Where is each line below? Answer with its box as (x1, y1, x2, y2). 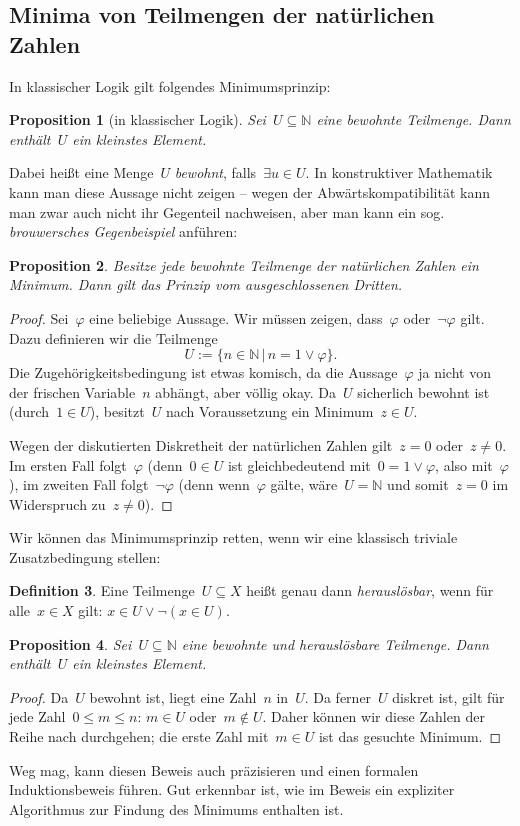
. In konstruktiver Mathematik (305, 162, 493, 183)
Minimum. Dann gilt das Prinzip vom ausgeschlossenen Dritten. (9, 274, 403, 295)
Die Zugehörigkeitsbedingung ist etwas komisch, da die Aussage (9, 362, 398, 383)
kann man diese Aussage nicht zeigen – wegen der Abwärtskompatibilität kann (9, 181, 491, 202)
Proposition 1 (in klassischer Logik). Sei (9, 109, 266, 130)
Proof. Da (9, 686, 69, 707)
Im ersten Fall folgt (9, 454, 127, 475)
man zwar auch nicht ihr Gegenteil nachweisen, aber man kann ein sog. (9, 201, 445, 222)
